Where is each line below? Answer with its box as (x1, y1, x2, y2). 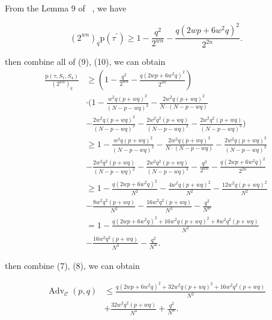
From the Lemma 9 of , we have (5, 2, 127, 14)
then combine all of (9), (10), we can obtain (5, 55, 166, 68)
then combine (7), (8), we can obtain (5, 259, 140, 271)
